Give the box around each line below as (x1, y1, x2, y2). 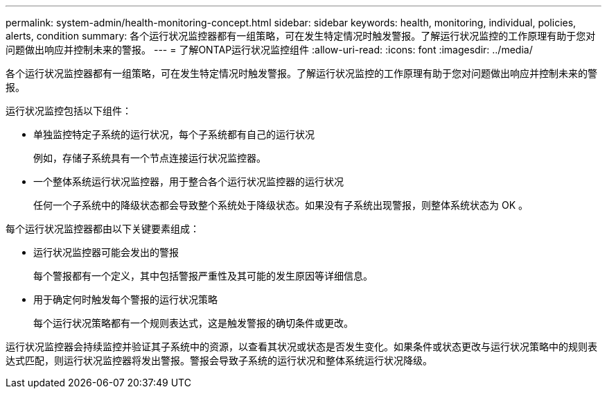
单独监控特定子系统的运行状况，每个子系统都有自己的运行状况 (33, 128, 315, 140)
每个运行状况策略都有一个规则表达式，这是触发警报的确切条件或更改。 (33, 317, 353, 329)
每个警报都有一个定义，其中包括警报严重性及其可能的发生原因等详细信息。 (33, 270, 373, 282)
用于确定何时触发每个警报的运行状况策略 (33, 293, 218, 305)
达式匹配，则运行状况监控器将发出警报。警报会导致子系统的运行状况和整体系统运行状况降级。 (6, 354, 432, 366)
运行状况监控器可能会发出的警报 (33, 246, 179, 258)
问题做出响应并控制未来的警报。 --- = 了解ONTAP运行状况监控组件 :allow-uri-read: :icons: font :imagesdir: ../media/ (6, 44, 533, 55)
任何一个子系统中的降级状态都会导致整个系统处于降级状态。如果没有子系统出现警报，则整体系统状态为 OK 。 (33, 199, 528, 211)
